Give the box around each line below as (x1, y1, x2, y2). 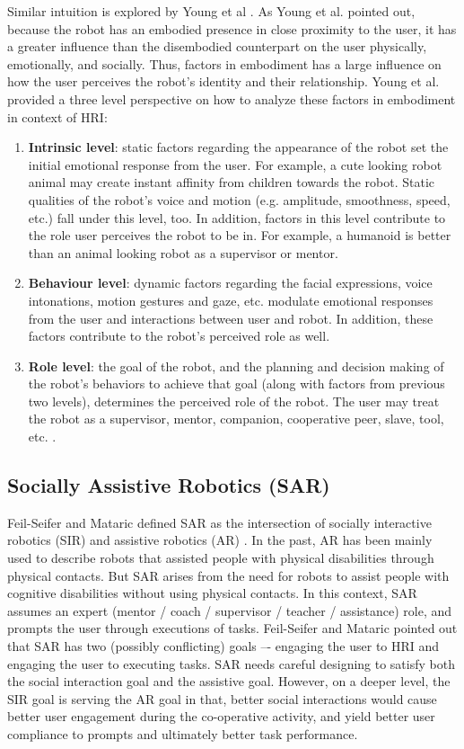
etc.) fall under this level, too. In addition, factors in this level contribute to (28, 208, 446, 227)
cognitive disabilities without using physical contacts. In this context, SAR (7, 584, 417, 602)
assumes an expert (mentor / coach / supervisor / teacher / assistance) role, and (7, 601, 452, 620)
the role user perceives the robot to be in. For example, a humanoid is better (28, 226, 451, 245)
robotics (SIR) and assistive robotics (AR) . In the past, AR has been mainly (7, 531, 433, 549)
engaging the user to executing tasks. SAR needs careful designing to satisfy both (7, 654, 455, 673)
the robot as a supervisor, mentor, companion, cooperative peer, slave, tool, (28, 409, 444, 428)
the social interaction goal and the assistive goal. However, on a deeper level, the (7, 672, 451, 691)
